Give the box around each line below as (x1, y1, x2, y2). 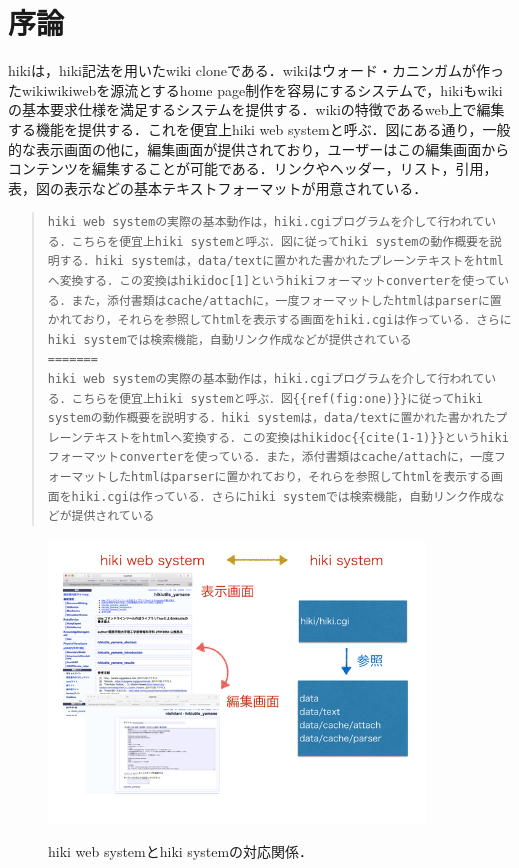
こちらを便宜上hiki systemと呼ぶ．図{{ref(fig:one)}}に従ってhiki (71, 391, 483, 406)
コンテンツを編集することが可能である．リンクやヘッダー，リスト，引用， (8, 158, 498, 179)
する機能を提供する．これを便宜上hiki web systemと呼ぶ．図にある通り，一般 (8, 118, 511, 139)
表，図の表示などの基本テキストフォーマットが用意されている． (8, 177, 428, 198)
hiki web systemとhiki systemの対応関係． (48, 841, 314, 862)
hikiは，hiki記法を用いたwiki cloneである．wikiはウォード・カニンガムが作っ (8, 60, 505, 81)
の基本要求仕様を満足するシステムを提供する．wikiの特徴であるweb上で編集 (8, 99, 505, 120)
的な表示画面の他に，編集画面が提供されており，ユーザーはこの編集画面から (8, 138, 510, 159)
